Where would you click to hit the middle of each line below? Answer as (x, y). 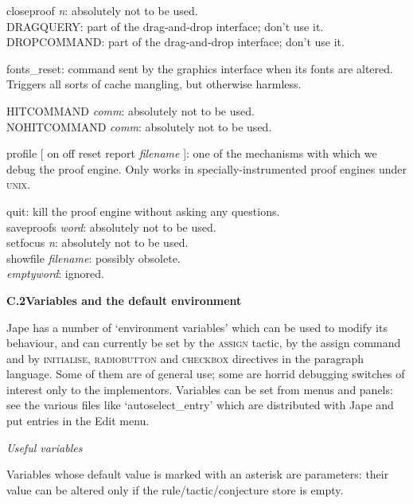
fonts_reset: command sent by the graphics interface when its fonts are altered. (200, 68)
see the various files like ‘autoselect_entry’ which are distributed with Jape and (200, 405)
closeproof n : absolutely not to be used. (102, 10)
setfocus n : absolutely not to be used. (97, 242)
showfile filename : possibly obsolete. (94, 258)
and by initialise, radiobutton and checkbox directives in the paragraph (185, 358)
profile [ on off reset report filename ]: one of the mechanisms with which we (192, 153)
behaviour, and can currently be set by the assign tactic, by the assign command (204, 343)
